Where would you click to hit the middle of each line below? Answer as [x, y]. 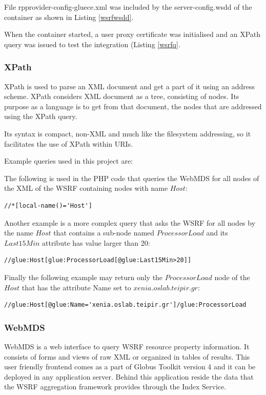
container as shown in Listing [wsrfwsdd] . [69, 17]
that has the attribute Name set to [76, 287]
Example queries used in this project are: [68, 161]
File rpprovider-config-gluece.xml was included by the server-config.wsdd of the [128, 7]
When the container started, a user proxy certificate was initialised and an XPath [132, 34]
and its [217, 233]
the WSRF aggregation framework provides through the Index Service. [115, 387]
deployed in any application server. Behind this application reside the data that [129, 376]
